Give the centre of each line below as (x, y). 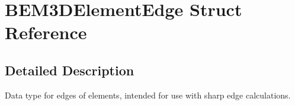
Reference (46, 32)
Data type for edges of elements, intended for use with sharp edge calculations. (148, 95)
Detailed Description (70, 70)
